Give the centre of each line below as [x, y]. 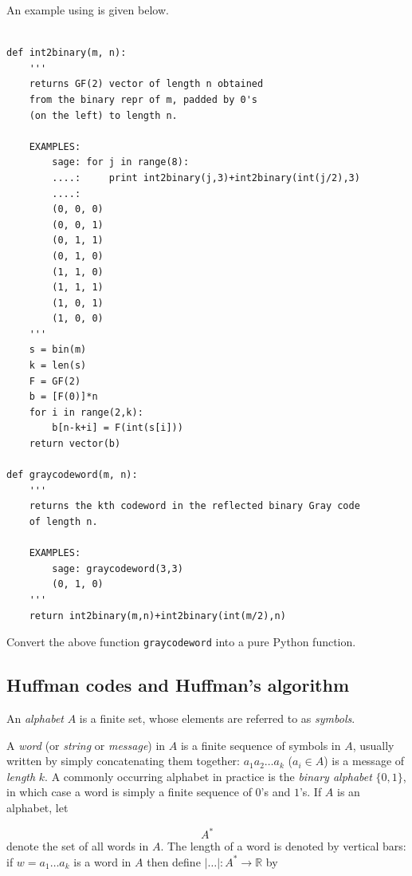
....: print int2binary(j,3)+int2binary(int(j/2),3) [206, 178]
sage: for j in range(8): [121, 162]
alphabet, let [37, 807]
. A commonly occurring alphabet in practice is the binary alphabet [208, 776]
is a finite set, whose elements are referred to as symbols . [217, 718]
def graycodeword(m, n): [72, 475]
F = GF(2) [55, 381]
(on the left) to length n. [103, 115]
